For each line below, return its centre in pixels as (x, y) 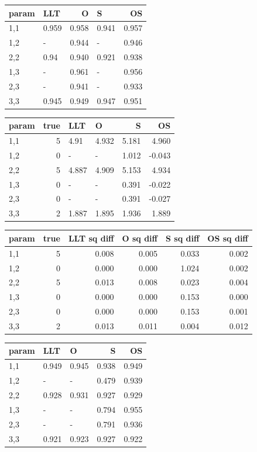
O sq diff (140, 238)
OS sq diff (228, 238)
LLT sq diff (91, 238)
